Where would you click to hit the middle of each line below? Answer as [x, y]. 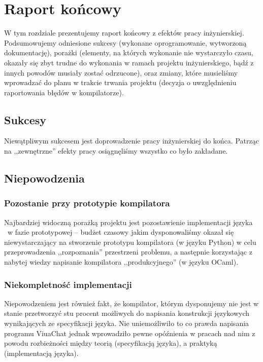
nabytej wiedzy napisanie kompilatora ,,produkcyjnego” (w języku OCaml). [121, 262]
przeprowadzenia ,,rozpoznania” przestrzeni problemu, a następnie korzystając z [128, 252]
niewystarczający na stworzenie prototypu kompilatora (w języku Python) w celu [130, 242]
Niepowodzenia [44, 178]
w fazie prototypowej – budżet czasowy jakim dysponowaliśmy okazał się [121, 232]
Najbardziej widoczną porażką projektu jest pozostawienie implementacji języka [128, 222]
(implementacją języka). [41, 353]
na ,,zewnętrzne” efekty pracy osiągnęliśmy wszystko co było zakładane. [116, 151]
